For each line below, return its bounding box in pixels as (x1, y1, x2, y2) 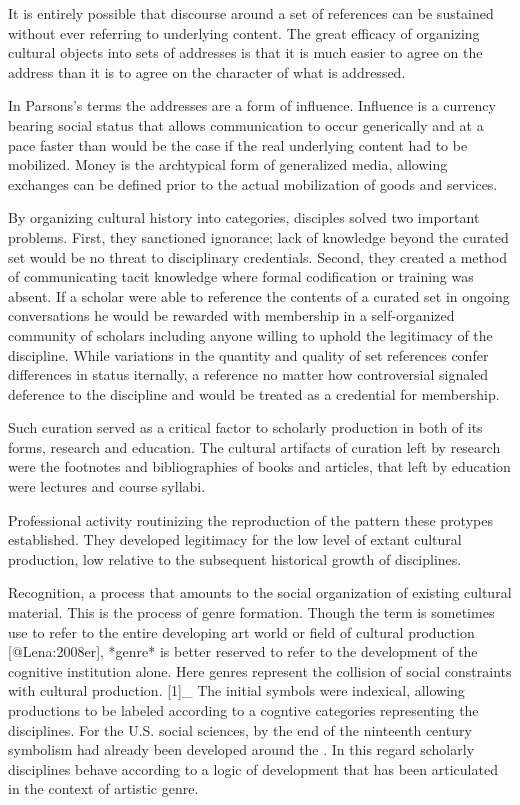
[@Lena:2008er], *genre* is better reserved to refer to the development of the (8, 641, 478, 662)
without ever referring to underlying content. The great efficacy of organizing (8, 22, 480, 43)
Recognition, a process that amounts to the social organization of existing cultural (8, 582, 512, 603)
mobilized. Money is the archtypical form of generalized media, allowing (8, 154, 448, 175)
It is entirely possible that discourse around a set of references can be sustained (8, 3, 494, 23)
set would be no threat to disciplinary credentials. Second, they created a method (8, 246, 507, 267)
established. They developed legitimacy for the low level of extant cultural (8, 529, 462, 550)
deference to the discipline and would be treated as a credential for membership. (8, 383, 500, 404)
